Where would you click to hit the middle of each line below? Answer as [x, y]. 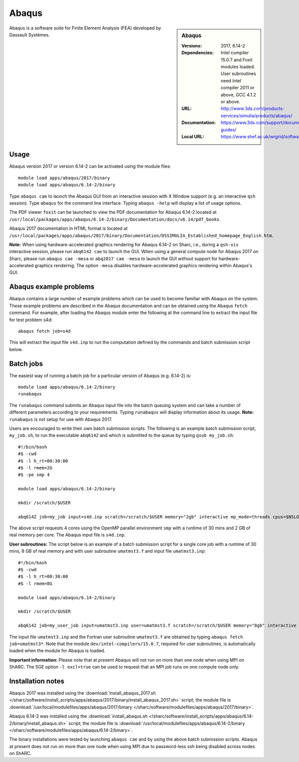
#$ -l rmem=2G [35, 468]
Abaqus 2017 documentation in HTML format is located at [69, 228]
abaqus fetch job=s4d [44, 331]
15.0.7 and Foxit [237, 59]
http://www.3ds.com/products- [253, 109]
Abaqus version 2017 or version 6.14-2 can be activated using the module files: [90, 166]
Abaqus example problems [52, 287]
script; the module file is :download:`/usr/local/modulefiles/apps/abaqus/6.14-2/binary [157, 723]
